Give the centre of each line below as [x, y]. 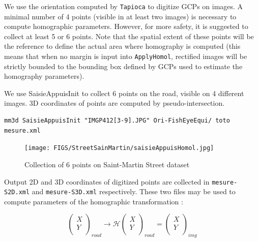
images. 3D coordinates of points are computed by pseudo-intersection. [114, 103]
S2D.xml [17, 192]
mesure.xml [22, 130]
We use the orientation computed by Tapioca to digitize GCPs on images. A [124, 6]
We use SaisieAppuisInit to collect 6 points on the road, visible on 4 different [124, 93]
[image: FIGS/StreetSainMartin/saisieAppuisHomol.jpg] [119, 148]
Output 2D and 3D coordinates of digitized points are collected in [107, 181]
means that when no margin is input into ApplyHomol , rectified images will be [126, 56]
